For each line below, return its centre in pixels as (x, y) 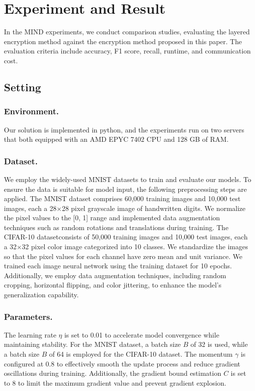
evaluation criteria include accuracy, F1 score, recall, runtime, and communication (127, 51)
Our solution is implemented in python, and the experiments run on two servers (124, 129)
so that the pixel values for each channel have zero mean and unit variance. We (123, 256)
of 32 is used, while (219, 344)
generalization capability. (42, 295)
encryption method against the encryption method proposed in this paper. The (123, 41)
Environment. (31, 111)
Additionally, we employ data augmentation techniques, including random (115, 275)
